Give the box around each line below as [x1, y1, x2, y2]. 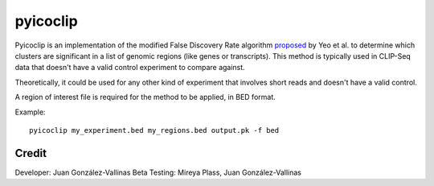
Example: [14, 107, 46, 117]
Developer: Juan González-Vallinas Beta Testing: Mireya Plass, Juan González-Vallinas [14, 167, 301, 177]
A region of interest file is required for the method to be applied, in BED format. [14, 93, 276, 102]
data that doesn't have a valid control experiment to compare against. [14, 63, 245, 72]
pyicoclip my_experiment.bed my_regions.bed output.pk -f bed [29, 126, 280, 134]
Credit [14, 146, 47, 160]
